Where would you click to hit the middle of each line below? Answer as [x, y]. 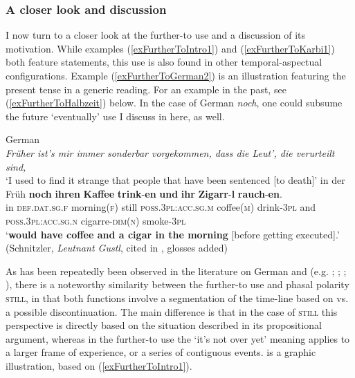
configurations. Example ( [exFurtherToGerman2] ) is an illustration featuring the [176, 75]
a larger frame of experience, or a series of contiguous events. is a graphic [161, 352]
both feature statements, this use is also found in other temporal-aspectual [164, 62]
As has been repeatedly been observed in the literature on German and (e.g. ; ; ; [176, 271]
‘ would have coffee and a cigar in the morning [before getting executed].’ [173, 234]
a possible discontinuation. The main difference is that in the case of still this [172, 311]
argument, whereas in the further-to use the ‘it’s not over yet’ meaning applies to [178, 338]
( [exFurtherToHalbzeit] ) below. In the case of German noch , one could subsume [174, 103]
